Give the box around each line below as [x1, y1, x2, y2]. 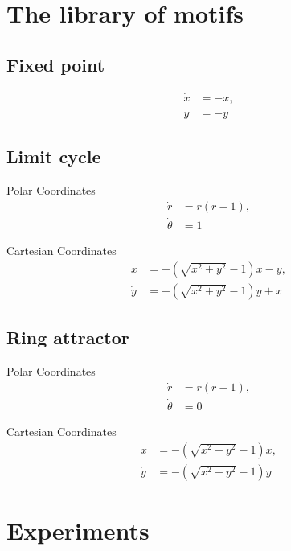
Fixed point [6, 51, 105, 76]
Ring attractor [6, 325, 129, 350]
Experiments [6, 513, 150, 546]
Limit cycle [6, 144, 101, 169]
